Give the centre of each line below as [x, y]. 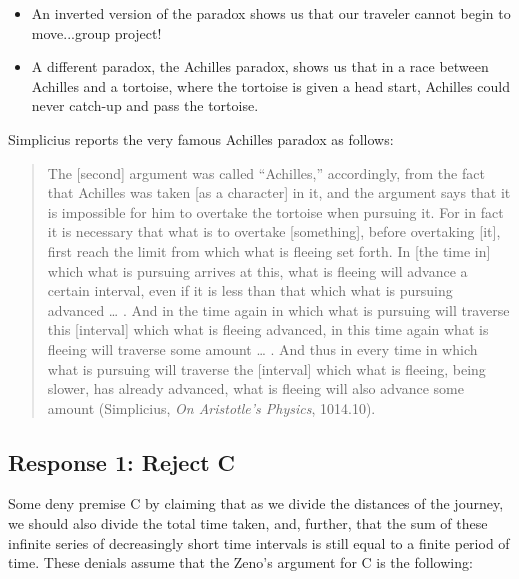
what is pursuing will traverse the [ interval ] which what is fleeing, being [266, 368]
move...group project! [96, 32]
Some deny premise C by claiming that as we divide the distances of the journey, [256, 503]
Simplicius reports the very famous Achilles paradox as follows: [201, 138]
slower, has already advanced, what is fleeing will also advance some [255, 388]
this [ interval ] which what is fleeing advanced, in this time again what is [268, 329]
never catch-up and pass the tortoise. [145, 105]
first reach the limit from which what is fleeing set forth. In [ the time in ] [269, 250]
